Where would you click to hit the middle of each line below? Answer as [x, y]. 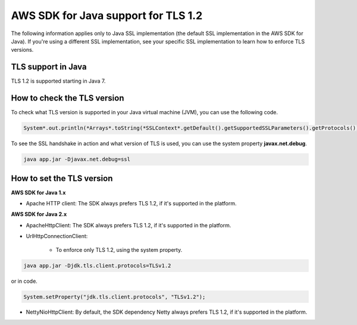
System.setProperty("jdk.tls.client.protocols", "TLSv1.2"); [115, 297]
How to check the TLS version [68, 98]
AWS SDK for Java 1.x [38, 192]
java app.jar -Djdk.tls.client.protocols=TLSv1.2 [97, 265]
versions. [22, 50]
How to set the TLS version [62, 178]
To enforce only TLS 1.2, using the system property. [119, 249]
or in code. [24, 281]
